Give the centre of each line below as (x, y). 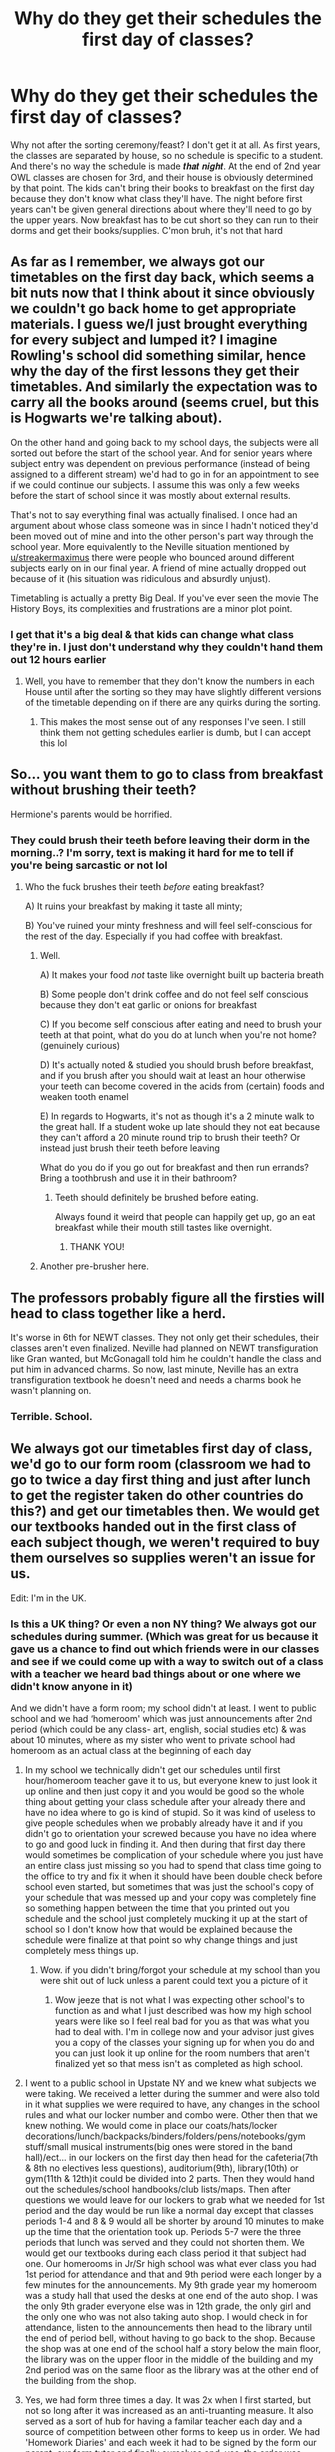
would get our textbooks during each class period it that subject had (165, 2253)
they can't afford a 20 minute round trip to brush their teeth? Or (170, 1138)
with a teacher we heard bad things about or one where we (156, 1674)
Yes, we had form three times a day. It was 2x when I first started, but (168, 2400)
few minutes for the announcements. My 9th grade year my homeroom (170, 2285)
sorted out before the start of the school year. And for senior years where (161, 453)
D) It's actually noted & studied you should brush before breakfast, (177, 1065)
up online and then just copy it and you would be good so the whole (164, 1791)
